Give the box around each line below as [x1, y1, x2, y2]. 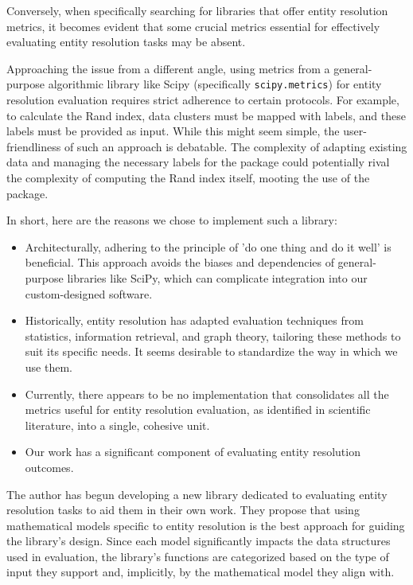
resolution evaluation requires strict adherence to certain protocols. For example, [6, 92, 399, 108]
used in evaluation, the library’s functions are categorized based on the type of [6, 548, 389, 564]
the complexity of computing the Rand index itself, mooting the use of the [6, 170, 370, 185]
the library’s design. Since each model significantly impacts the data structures [6, 532, 391, 549]
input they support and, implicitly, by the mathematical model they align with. [6, 564, 395, 580]
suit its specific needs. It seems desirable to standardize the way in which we [25, 343, 398, 360]
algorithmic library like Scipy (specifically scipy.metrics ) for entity [48, 76, 382, 92]
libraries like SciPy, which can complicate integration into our [67, 269, 368, 286]
